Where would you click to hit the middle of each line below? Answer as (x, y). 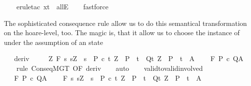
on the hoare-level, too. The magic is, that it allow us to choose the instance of (122, 32)
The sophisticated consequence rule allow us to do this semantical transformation (125, 23)
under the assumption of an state (53, 42)
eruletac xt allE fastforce (62, 6)
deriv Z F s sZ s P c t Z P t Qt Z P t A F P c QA (129, 58)
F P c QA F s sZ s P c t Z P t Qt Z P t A (108, 77)
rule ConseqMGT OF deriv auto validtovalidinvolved (110, 68)
